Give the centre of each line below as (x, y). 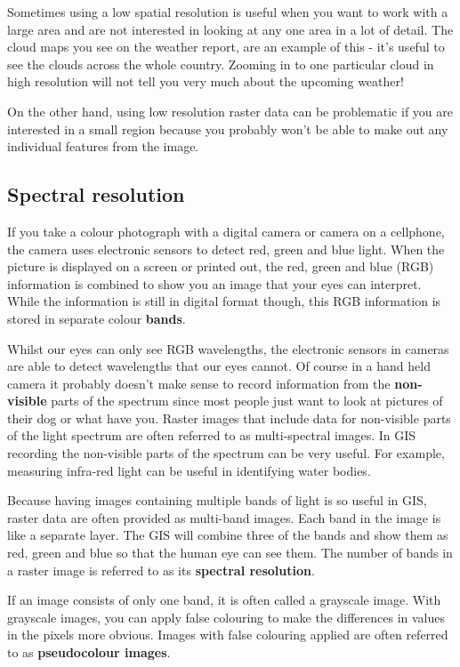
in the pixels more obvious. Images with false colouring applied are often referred (228, 635)
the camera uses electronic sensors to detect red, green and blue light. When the (226, 249)
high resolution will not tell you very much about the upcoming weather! (206, 81)
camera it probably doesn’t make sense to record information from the (199, 383)
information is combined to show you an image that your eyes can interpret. (214, 283)
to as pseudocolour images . (89, 652)
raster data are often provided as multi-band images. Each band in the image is (224, 517)
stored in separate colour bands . (97, 318)
